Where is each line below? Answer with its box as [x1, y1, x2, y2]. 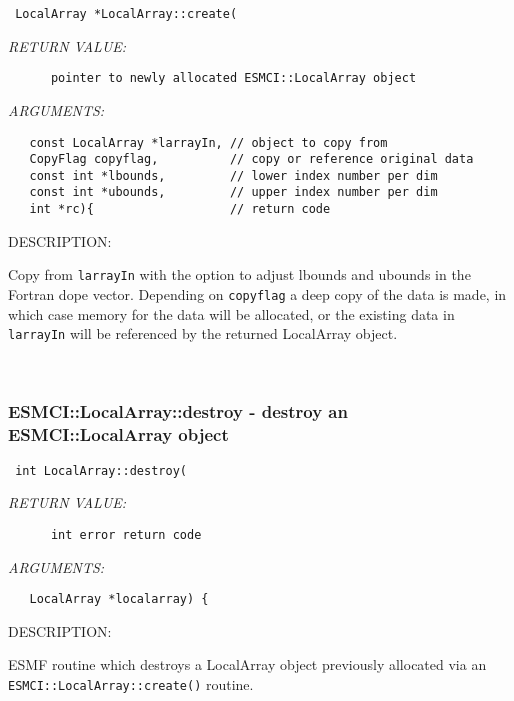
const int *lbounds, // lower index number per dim [29, 168, 438, 183]
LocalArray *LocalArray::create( [15, 7, 238, 21]
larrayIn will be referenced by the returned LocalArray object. [8, 323, 398, 344]
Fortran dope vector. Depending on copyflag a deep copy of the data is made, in [8, 284, 507, 305]
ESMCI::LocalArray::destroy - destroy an [8, 399, 348, 424]
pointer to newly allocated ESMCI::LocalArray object [50, 71, 417, 86]
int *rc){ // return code [29, 202, 331, 217]
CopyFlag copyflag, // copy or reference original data [29, 152, 474, 167]
